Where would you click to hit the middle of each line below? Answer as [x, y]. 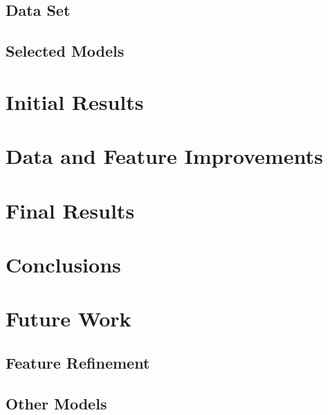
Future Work [69, 319]
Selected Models [65, 51]
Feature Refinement [78, 362]
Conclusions [63, 264]
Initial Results [75, 101]
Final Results [70, 210]
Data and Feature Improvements [164, 156]
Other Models [56, 403]
